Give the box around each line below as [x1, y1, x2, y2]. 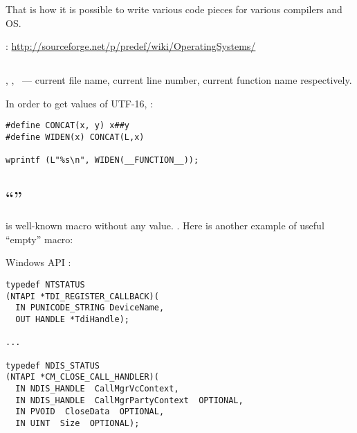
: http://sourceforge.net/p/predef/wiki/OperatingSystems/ [6, 39, 256, 53]
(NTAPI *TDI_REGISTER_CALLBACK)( [6, 291, 159, 301]
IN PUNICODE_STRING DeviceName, [15, 303, 165, 313]
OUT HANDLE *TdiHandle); [15, 314, 129, 324]
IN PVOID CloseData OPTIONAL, [15, 407, 165, 417]
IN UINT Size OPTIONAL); [15, 418, 140, 428]
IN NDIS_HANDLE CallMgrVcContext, [15, 383, 179, 394]
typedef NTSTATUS [6, 279, 85, 290]
